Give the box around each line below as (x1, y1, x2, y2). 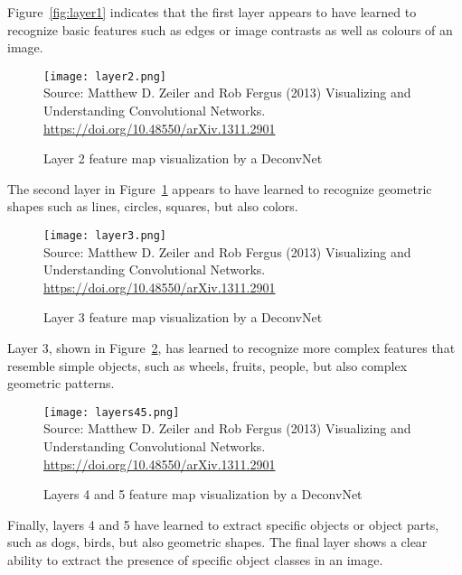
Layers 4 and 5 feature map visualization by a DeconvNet (43, 485, 363, 504)
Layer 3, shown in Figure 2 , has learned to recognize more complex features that (7, 339, 456, 357)
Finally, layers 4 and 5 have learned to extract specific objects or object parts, (7, 515, 439, 533)
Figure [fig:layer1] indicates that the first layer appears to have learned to (7, 3, 417, 21)
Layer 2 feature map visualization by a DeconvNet (43, 149, 323, 168)
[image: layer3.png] (43, 229, 167, 242)
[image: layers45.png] (43, 405, 180, 419)
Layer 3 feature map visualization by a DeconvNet (43, 308, 323, 327)
